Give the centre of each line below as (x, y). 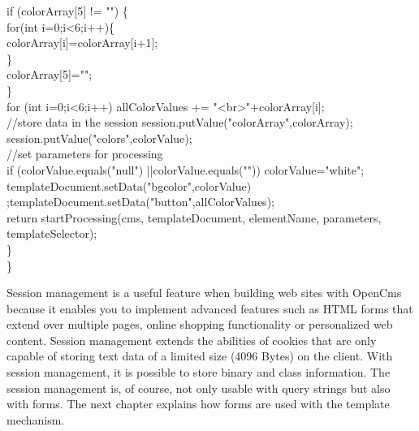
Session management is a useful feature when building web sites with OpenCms (204, 293)
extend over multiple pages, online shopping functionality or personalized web (200, 324)
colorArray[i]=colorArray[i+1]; (82, 43)
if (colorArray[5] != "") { (67, 11)
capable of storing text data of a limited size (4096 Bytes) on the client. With (200, 356)
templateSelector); (52, 233)
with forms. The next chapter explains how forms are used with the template (198, 404)
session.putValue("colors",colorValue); (99, 138)
